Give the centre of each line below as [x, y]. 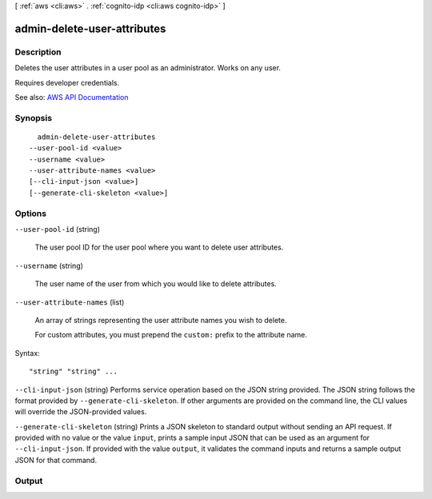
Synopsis [33, 118]
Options [31, 214]
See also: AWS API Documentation [72, 97]
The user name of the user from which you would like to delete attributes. [156, 284]
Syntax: [27, 353]
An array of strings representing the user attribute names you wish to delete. [161, 320]
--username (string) [49, 265]
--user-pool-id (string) [57, 229]
